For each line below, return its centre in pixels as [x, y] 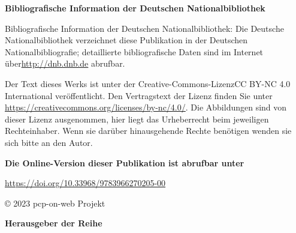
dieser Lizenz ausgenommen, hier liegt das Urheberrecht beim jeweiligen [137, 119]
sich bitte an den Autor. [49, 142]
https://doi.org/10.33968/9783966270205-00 [85, 183]
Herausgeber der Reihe [54, 223]
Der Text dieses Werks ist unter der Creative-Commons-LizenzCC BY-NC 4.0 [148, 83]
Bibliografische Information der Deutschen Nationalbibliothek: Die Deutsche [144, 28]
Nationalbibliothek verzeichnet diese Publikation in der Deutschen [126, 40]
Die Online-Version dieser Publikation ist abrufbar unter [125, 162]
